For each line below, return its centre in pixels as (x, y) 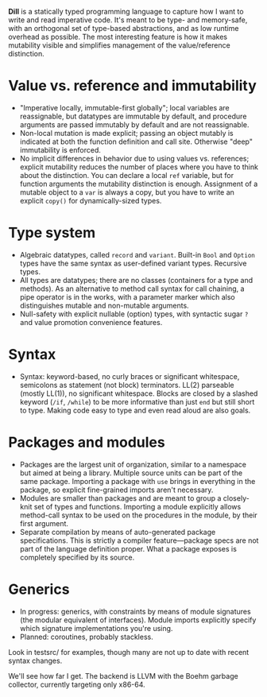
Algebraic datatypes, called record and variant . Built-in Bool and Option (137, 254)
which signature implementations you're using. (96, 628)
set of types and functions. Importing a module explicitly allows (137, 506)
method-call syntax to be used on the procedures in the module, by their (139, 515)
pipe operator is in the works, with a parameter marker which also (128, 296)
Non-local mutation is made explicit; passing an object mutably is (126, 133)
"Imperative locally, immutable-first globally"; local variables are (125, 107)
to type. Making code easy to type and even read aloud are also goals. (135, 410)
